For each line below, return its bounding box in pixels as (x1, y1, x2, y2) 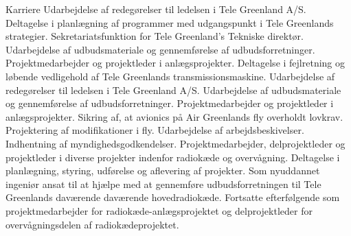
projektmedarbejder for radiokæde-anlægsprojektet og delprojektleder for (5, 203, 313, 217)
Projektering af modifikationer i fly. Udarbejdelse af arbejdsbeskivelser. (5, 123, 304, 137)
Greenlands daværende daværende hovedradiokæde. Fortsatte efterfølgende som (5, 190, 340, 204)
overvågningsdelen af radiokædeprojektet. (5, 217, 179, 231)
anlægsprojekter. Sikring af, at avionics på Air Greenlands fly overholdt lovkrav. (5, 109, 343, 123)
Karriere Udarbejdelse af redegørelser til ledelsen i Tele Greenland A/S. (5, 2, 306, 16)
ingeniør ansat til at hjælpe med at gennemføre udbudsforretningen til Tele (5, 176, 321, 191)
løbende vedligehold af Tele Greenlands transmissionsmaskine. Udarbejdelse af (5, 69, 335, 83)
